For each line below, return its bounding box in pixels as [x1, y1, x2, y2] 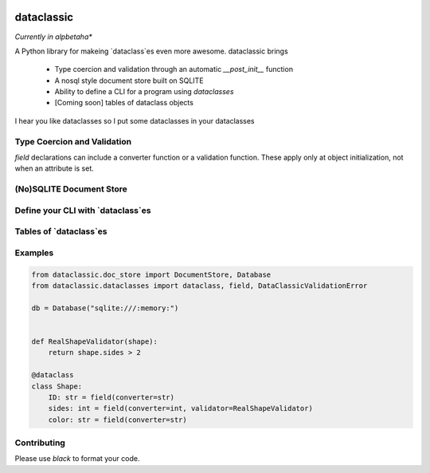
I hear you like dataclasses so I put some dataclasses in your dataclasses [14, 116, 255, 125]
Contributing [14, 437, 65, 448]
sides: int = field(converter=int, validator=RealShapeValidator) [48, 404, 314, 413]
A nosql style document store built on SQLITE [54, 76, 204, 85]
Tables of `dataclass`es [14, 226, 107, 237]
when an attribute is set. [14, 164, 95, 173]
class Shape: [31, 381, 83, 391]
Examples [14, 247, 54, 258]
